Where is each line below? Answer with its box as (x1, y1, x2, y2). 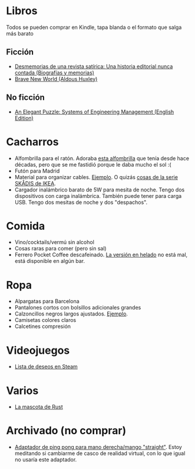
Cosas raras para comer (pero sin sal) (14, 245, 107, 252)
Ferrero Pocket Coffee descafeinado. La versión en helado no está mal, (14, 251, 188, 258)
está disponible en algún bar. (14, 258, 85, 265)
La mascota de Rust (14, 403, 63, 411)
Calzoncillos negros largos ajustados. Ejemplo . (14, 310, 128, 317)
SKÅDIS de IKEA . (14, 180, 56, 187)
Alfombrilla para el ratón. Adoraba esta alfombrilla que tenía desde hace (14, 155, 190, 162)
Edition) (14, 114, 34, 122)
